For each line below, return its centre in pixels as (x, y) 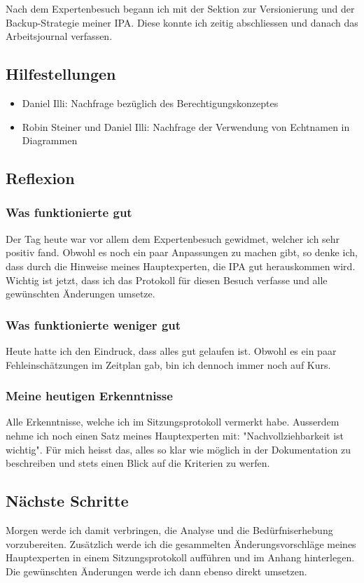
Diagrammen (50, 140)
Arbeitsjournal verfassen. (59, 36)
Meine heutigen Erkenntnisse (89, 396)
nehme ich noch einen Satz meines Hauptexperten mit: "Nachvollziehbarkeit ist (175, 435)
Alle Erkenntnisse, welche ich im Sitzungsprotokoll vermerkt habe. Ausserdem (173, 422)
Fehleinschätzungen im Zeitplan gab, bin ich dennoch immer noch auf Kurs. (168, 364)
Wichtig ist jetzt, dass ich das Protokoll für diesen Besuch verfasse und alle (167, 280)
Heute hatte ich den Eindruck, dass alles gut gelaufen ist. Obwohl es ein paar (171, 350)
